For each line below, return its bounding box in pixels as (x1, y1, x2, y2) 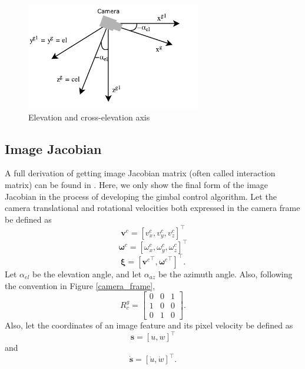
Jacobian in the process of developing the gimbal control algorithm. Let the (5, 190, 277, 202)
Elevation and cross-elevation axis (28, 110, 150, 123)
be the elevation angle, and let (32, 267, 142, 280)
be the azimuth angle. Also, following (158, 267, 293, 280)
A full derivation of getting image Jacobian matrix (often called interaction (5, 167, 276, 179)
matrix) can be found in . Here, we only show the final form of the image (5, 179, 268, 191)
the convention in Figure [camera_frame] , (5, 279, 155, 291)
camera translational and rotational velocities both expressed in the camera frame (5, 202, 300, 214)
